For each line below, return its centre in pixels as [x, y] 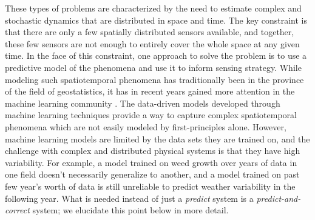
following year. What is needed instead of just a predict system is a [129, 198]
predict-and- [279, 198]
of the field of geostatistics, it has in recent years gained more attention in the [150, 91]
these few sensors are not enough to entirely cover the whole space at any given [152, 43]
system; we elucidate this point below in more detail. [130, 210]
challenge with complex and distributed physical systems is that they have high [153, 151]
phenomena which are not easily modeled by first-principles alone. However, [146, 126]
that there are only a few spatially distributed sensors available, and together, [150, 32]
